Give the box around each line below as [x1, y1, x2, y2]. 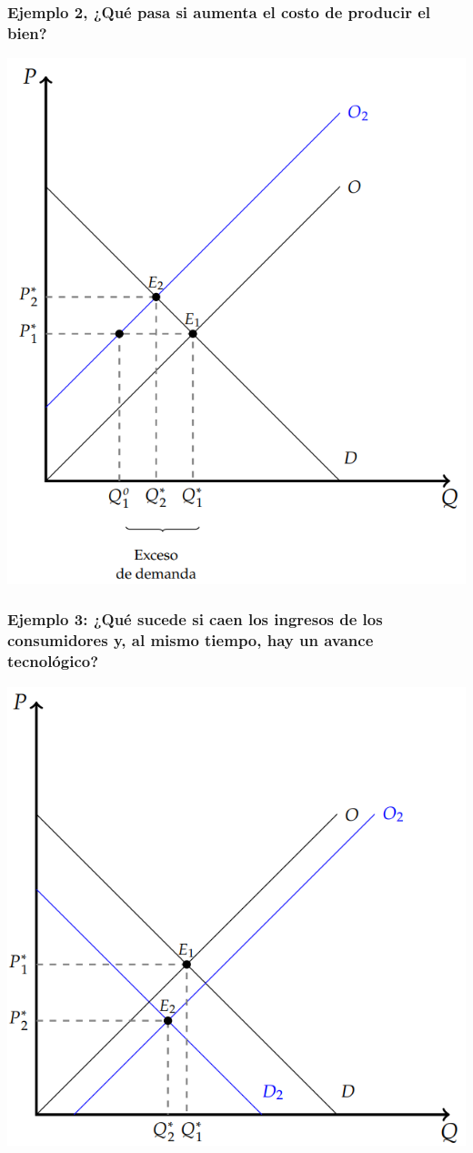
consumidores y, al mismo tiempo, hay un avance [7, 629, 374, 652]
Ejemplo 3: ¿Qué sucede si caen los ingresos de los [7, 608, 383, 631]
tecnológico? [7, 650, 99, 673]
